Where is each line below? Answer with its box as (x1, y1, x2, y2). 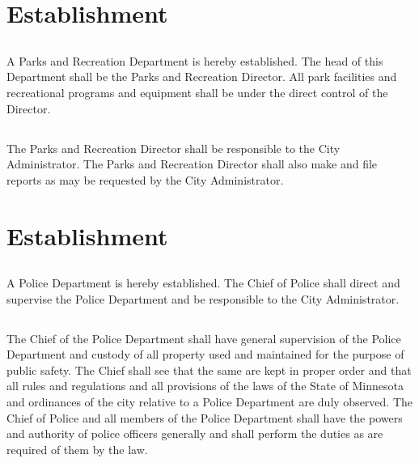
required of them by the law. (6, 440, 148, 457)
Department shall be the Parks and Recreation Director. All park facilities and (6, 68, 397, 85)
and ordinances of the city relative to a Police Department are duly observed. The (6, 393, 413, 410)
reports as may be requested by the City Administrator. (6, 171, 284, 188)
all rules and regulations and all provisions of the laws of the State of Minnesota (6, 377, 404, 394)
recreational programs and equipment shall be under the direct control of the (6, 83, 388, 100)
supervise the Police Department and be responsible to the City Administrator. (6, 290, 400, 307)
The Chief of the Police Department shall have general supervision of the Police (6, 329, 401, 346)
